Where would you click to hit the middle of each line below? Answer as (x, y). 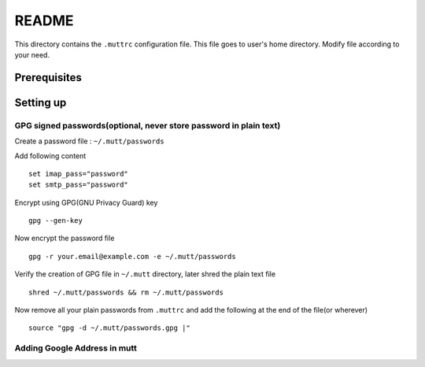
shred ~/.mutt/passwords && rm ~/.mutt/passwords (126, 292)
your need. (32, 54)
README (44, 20)
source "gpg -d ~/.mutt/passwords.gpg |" (109, 328)
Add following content (50, 156)
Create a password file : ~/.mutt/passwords (89, 141)
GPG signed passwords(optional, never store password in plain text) (148, 125)
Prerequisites (48, 78)
